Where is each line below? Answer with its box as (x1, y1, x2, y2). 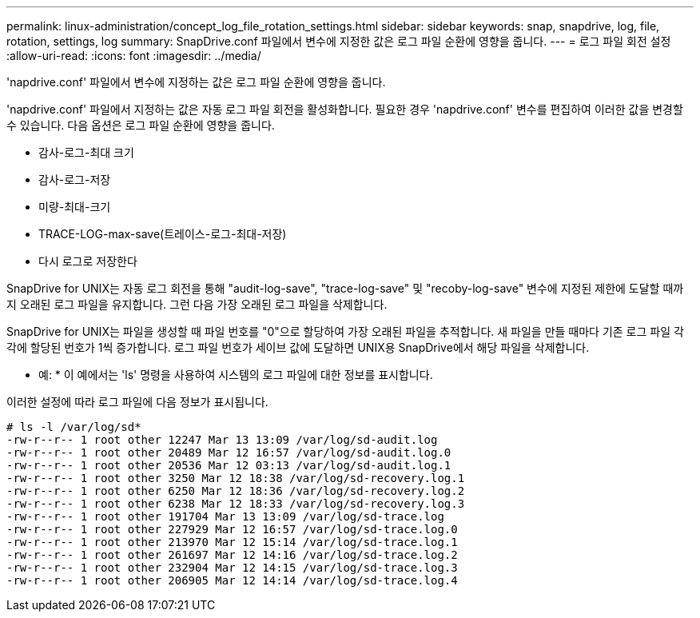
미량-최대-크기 (38, 200, 111, 213)
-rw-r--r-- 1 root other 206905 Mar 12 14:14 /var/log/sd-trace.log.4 (6, 574, 458, 587)
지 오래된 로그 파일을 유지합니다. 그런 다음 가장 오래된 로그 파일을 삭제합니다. (6, 297, 388, 311)
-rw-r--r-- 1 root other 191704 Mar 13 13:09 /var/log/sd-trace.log (6, 510, 444, 523)
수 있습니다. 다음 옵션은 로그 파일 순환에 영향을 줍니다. (6, 118, 275, 132)
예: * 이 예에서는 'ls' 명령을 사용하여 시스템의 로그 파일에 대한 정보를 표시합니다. (38, 368, 433, 381)
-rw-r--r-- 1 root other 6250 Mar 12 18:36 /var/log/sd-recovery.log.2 (6, 484, 465, 497)
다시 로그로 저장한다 (38, 254, 137, 268)
